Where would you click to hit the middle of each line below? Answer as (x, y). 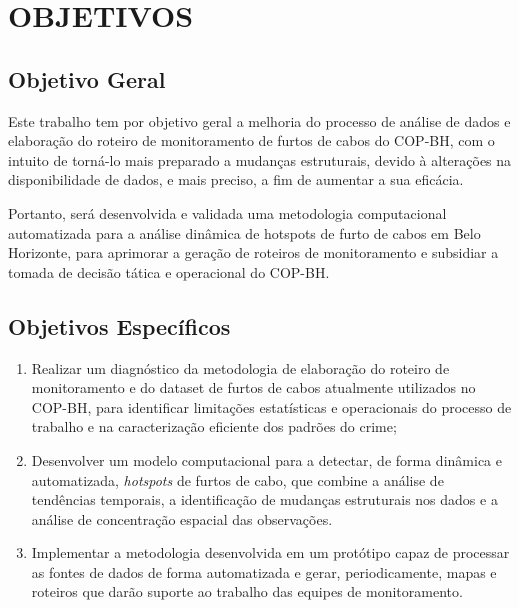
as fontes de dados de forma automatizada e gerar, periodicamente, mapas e (264, 571)
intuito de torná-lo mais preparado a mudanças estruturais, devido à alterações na (260, 159)
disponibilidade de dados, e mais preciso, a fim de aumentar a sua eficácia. (236, 179)
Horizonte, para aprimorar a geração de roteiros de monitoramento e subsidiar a (253, 252)
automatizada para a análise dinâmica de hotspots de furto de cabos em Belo (244, 232)
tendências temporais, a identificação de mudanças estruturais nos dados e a (264, 499)
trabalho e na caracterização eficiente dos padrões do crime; (214, 426)
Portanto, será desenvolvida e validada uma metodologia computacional (227, 212)
